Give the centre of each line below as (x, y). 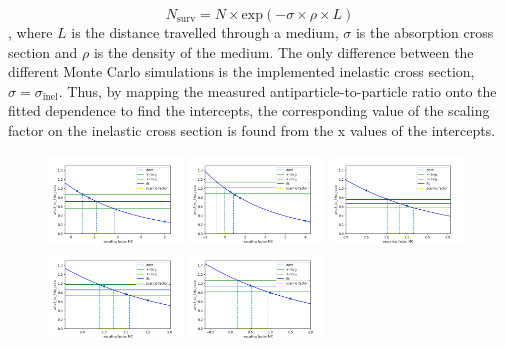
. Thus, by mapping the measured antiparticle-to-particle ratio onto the (277, 90)
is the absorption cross (424, 32)
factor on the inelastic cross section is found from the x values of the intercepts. (252, 129)
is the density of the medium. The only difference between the (283, 51)
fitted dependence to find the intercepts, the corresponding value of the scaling (249, 110)
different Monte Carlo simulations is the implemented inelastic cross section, (241, 71)
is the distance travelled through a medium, (205, 32)
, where (30, 32)
